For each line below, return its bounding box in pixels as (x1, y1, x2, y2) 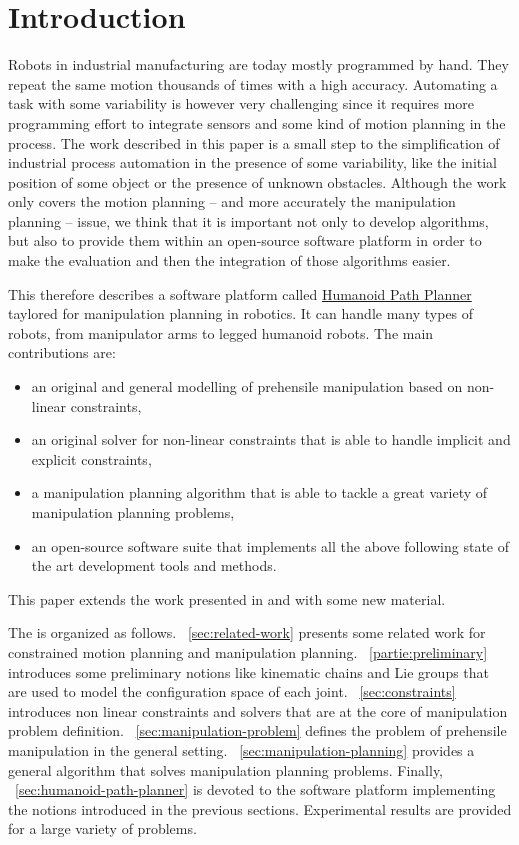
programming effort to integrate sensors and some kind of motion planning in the (8, 112, 506, 133)
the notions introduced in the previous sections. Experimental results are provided (8, 798, 512, 819)
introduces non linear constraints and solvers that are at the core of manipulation (8, 700, 508, 721)
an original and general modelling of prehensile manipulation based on (31, 376, 463, 397)
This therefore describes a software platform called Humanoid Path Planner (8, 283, 472, 304)
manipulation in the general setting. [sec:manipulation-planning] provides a (8, 739, 475, 760)
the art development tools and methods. (31, 555, 277, 576)
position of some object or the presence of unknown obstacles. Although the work (8, 171, 507, 192)
